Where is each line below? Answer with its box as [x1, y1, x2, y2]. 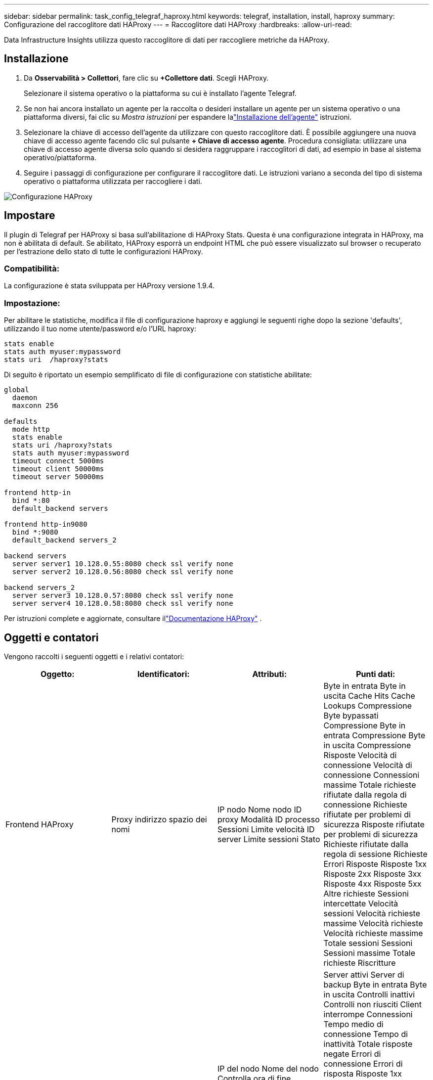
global [4, 386, 29, 394]
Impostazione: [4, 298, 60, 308]
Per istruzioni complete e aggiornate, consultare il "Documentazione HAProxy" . [4, 614, 262, 623]
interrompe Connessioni [323, 1009, 413, 1020]
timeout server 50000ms [12, 473, 104, 481]
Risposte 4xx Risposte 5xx [323, 879, 422, 889]
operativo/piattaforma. [24, 153, 96, 162]
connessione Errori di [323, 1059, 403, 1069]
